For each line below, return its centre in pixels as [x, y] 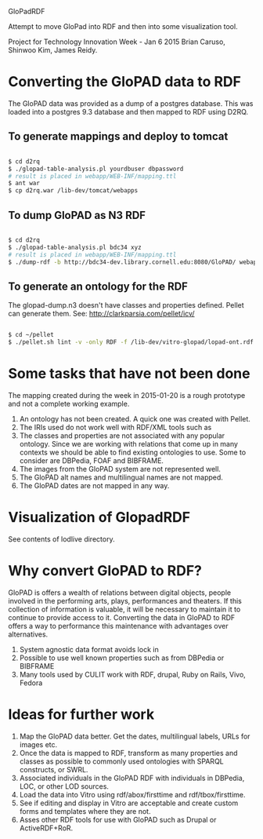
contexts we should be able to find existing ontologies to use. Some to [133, 452]
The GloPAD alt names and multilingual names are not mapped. [121, 477]
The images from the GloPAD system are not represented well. [120, 469]
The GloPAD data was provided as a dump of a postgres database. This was [131, 103]
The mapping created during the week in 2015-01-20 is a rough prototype [127, 395]
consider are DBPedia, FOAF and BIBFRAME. [92, 460]
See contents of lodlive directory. [61, 539]
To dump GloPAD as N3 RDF [77, 215]
